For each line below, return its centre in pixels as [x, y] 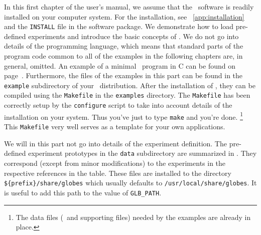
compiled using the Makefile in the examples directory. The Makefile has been [127, 95]
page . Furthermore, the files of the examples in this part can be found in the [123, 75]
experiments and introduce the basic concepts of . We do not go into [134, 36]
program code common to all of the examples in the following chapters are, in [123, 56]
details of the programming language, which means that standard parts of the [124, 46]
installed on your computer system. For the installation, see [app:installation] [124, 16]
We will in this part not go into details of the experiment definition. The [115, 143]
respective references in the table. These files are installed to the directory [118, 173]
